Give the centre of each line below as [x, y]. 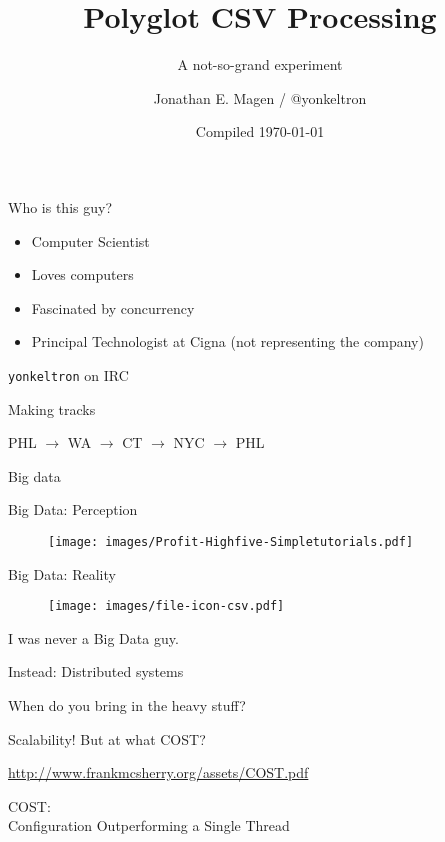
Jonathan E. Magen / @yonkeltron [260, 97]
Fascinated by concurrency [113, 307]
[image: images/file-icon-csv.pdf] [166, 606]
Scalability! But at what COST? [107, 738]
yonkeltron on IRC [68, 374]
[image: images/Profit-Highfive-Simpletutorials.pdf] [231, 541]
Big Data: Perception [73, 509]
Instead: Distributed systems [96, 671]
